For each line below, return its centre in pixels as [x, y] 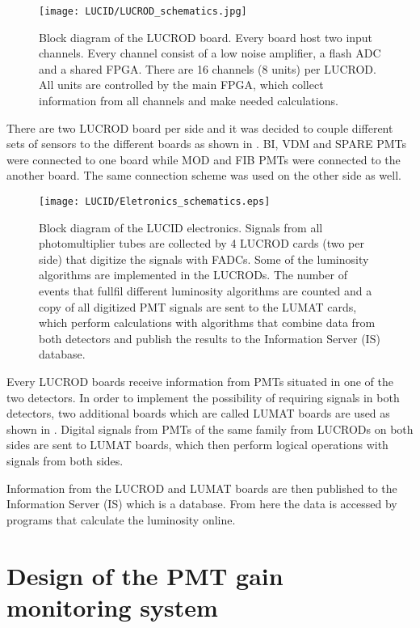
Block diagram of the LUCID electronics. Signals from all [181, 227]
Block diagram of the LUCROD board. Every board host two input [206, 37]
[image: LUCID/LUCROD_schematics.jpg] [143, 11]
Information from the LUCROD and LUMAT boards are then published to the [202, 488]
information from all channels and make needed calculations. [189, 101]
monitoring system [112, 607]
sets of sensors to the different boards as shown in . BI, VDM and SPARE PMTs [207, 144]
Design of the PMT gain [145, 575]
